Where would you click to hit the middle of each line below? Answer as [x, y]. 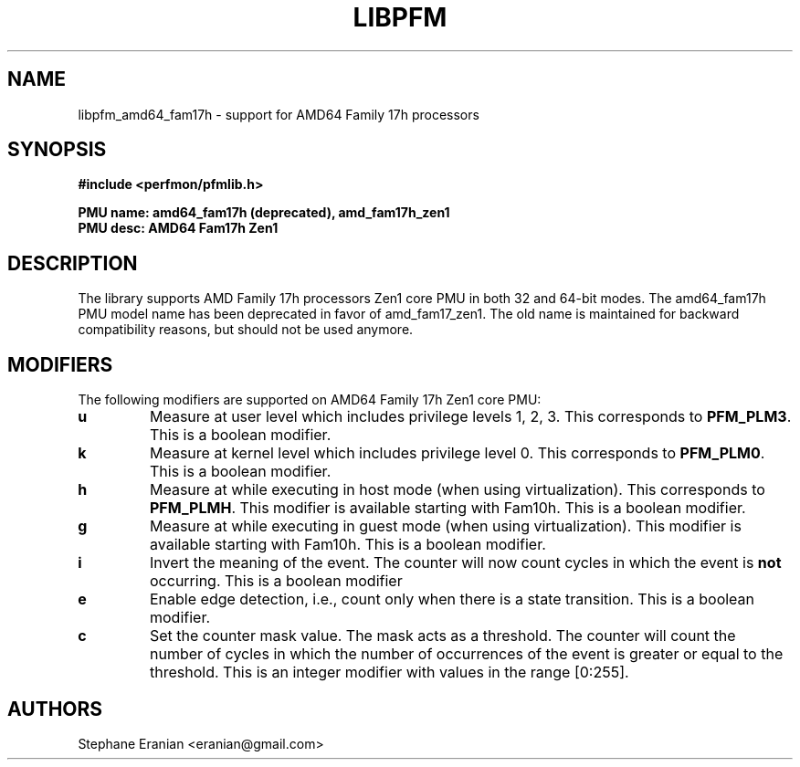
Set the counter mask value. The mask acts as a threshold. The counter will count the [443, 636]
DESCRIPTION [73, 263]
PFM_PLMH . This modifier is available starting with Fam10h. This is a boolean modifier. [448, 508]
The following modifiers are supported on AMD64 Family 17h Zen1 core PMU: [310, 400]
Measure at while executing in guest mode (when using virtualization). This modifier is [446, 526]
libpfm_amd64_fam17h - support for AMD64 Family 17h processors [279, 114]
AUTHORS [55, 709]
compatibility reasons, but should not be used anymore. [246, 330]
